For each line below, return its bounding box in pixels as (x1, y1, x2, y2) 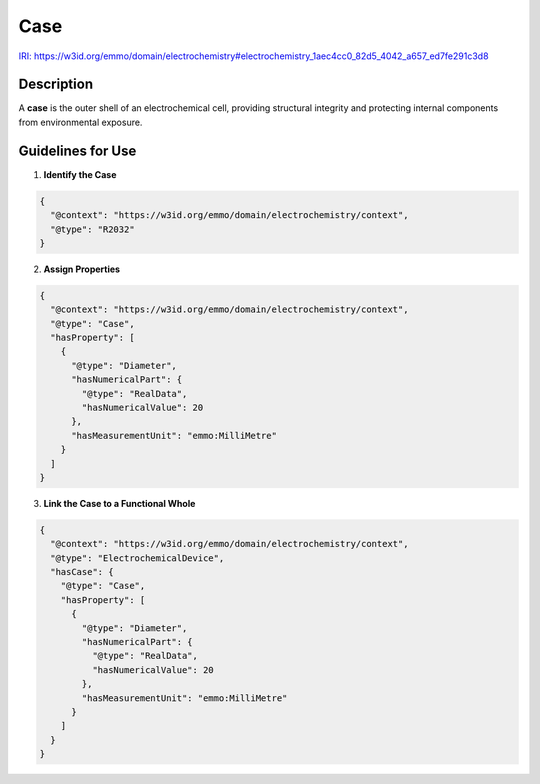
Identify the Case (43, 168, 117, 180)
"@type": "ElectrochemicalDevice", (50, 552, 225, 564)
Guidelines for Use (18, 142, 137, 159)
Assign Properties (43, 263, 120, 275)
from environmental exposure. (18, 116, 143, 128)
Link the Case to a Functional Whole (43, 497, 196, 509)
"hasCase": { (50, 566, 114, 578)
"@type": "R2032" (50, 223, 135, 235)
